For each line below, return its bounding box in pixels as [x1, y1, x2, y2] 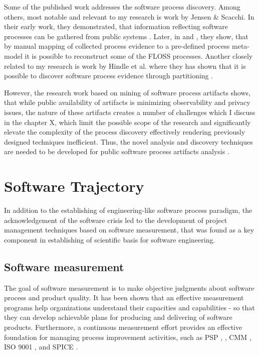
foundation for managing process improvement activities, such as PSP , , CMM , [4, 331, 251, 342]
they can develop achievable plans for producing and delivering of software [4, 312, 232, 322]
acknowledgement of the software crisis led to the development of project [4, 214, 227, 225]
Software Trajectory [4, 176, 144, 196]
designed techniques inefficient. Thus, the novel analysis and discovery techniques [4, 136, 253, 147]
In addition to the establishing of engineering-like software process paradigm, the [4, 205, 252, 215]
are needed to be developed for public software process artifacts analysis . [4, 146, 229, 157]
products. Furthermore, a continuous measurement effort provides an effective [4, 321, 242, 332]
